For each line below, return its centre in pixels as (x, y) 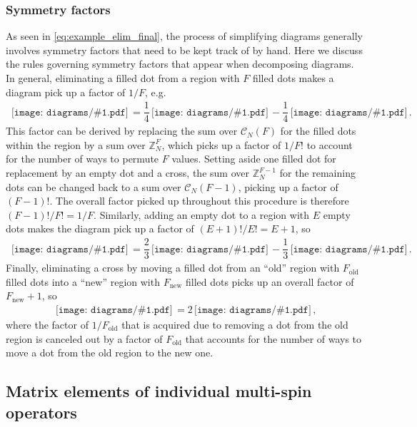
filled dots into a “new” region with (83, 281)
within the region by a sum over (76, 144)
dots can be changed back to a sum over (94, 186)
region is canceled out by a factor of (84, 338)
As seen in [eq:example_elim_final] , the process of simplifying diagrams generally (184, 36)
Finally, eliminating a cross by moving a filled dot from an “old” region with (173, 268)
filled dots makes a (293, 78)
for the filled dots (318, 131)
